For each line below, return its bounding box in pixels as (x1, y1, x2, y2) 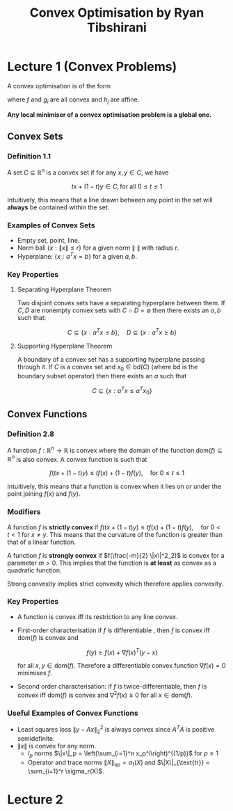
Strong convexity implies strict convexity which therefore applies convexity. (7, 579, 224, 588)
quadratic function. (7, 565, 62, 575)
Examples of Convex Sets (7, 220, 95, 230)
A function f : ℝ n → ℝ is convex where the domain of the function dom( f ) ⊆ (7, 444, 223, 454)
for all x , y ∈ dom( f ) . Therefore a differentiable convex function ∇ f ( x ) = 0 (17, 661, 226, 670)
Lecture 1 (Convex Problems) (7, 59, 177, 74)
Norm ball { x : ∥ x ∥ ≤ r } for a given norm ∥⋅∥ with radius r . (17, 243, 179, 252)
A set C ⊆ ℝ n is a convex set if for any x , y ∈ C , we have (7, 167, 169, 177)
